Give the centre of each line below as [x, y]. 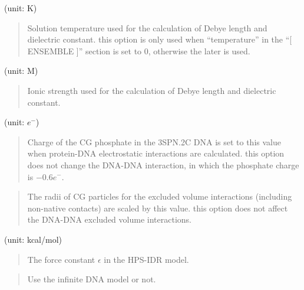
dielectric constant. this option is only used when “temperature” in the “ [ [160, 39]
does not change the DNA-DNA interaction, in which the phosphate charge [163, 164]
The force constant [61, 259]
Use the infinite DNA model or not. [92, 279]
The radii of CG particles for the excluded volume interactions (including [160, 196]
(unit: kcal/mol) [33, 239]
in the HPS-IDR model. [146, 259]
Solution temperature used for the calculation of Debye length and [147, 27]
